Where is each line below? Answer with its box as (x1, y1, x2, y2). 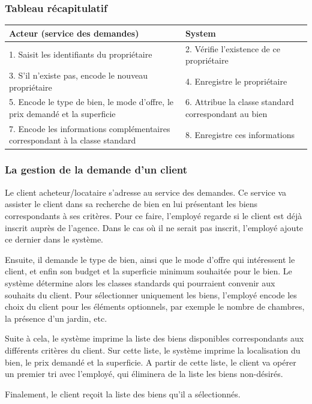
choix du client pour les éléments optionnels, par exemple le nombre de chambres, (5, 300, 305, 313)
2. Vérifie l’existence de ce (185, 42, 280, 55)
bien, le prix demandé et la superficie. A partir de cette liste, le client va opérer (5, 355, 296, 368)
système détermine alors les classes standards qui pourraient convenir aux (5, 276, 275, 289)
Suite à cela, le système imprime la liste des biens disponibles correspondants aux (5, 332, 304, 345)
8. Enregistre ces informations (185, 128, 295, 140)
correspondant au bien (185, 107, 268, 120)
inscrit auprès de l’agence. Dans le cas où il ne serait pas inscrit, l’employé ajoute (5, 221, 304, 234)
